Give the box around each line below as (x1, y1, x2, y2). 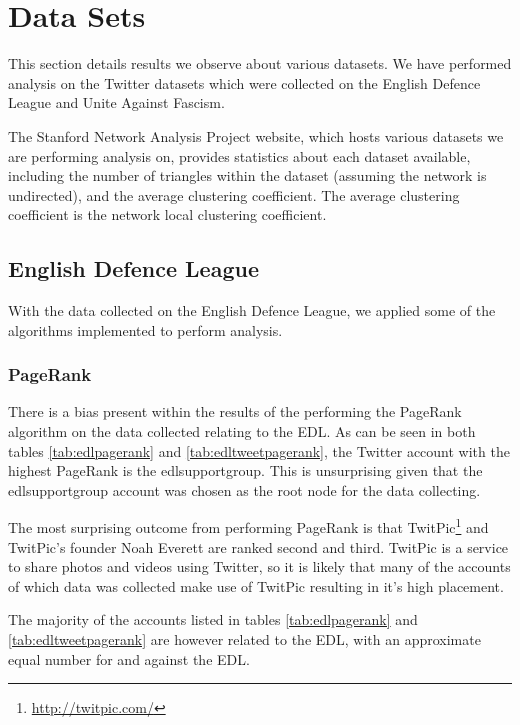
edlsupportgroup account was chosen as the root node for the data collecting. (8, 479, 481, 500)
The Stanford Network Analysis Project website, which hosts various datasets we (8, 125, 504, 146)
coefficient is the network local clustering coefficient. (8, 204, 327, 225)
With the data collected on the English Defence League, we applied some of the (8, 300, 496, 321)
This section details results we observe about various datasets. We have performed (8, 53, 512, 74)
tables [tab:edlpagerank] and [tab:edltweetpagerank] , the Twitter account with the (8, 440, 510, 461)
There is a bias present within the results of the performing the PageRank (8, 401, 462, 422)
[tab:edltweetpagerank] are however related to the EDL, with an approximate (8, 629, 481, 650)
